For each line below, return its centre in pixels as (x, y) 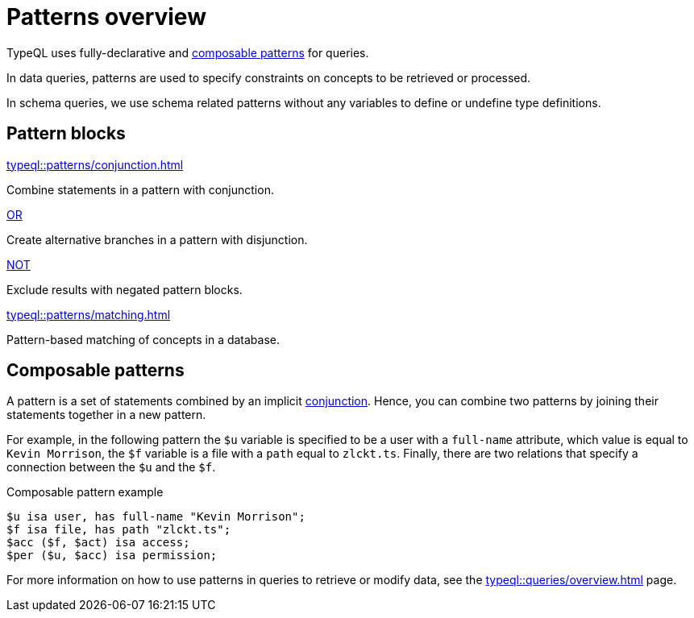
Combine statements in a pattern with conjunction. (140, 189)
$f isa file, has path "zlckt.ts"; (119, 530)
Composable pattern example (85, 492)
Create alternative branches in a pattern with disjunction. (157, 239)
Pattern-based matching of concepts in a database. (143, 339)
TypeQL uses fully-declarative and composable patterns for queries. (188, 52)
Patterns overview (106, 17)
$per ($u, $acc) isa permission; (112, 556)
